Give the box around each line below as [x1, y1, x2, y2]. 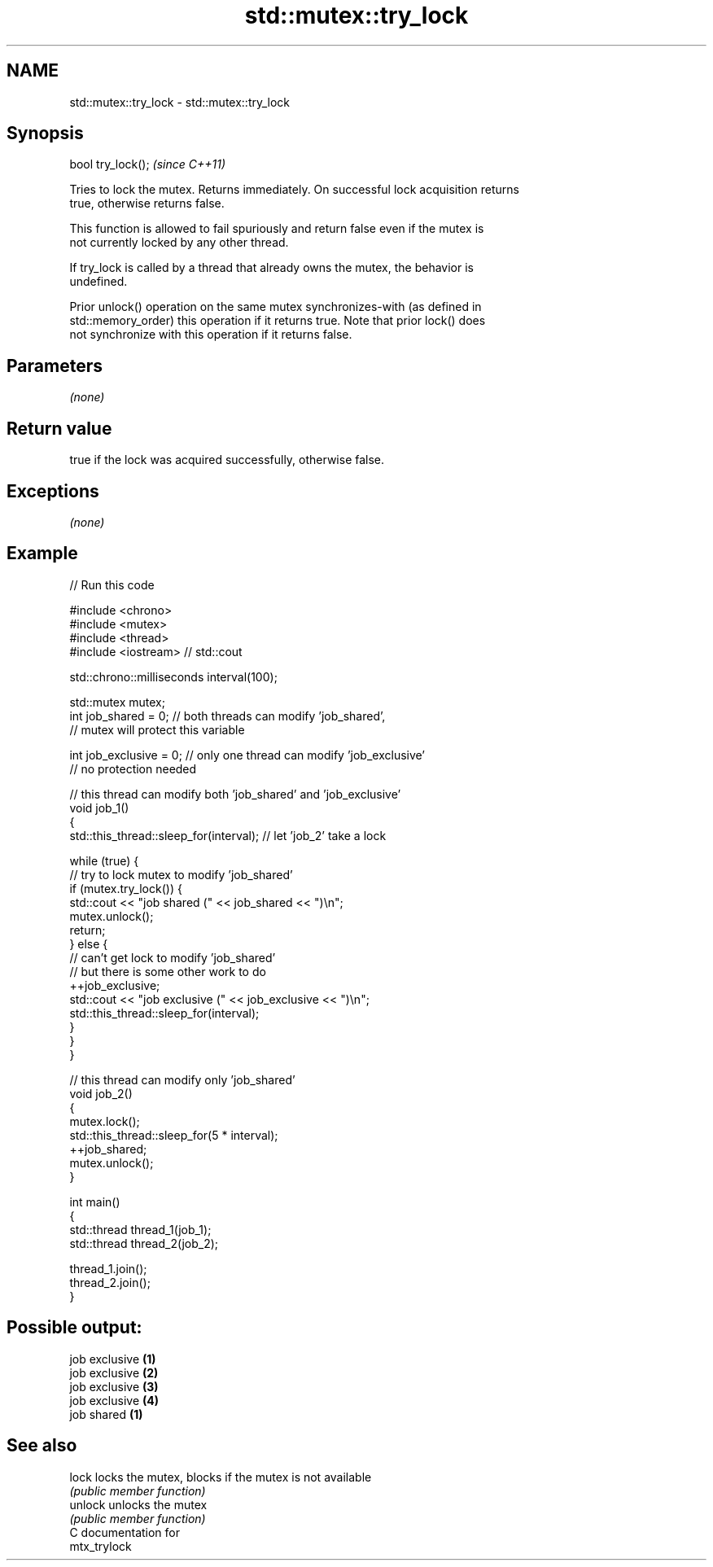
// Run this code [69, 577, 155, 592]
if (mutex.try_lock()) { [69, 881, 182, 895]
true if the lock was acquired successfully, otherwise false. [69, 453, 385, 467]
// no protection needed [69, 761, 197, 776]
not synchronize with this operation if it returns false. [69, 327, 352, 342]
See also [7, 1435, 77, 1456]
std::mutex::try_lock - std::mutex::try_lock [69, 94, 291, 109]
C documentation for [69, 1525, 181, 1539]
